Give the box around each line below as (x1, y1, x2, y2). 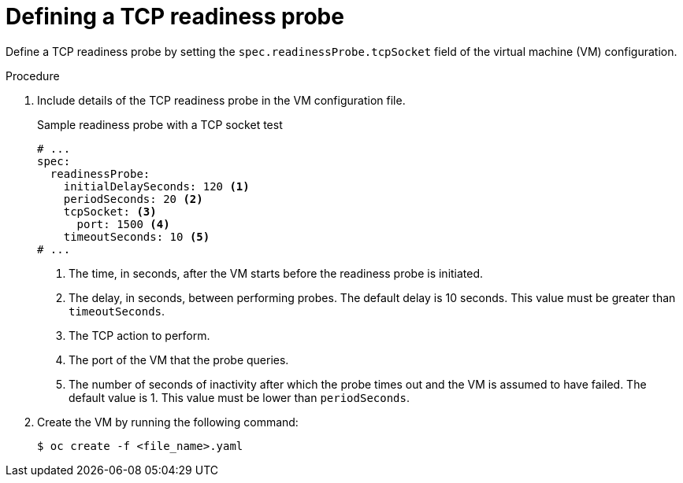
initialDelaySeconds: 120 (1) (63, 179, 250, 193)
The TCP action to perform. (69, 328, 210, 342)
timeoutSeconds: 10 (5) (63, 230, 210, 243)
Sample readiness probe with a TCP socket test (37, 117, 283, 131)
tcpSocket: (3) (63, 205, 157, 218)
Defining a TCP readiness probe (6, 3, 344, 30)
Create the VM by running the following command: (37, 415, 299, 429)
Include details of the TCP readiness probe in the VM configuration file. (37, 93, 406, 107)
